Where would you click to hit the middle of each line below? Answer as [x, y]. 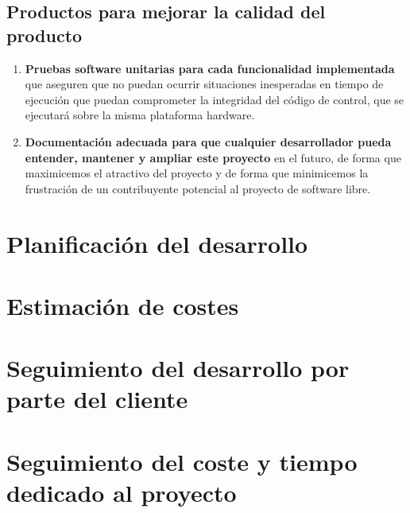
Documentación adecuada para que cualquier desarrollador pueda [208, 141]
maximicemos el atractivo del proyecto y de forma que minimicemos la [197, 173]
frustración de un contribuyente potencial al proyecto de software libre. [198, 188]
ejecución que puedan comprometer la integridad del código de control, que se [215, 99]
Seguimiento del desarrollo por [178, 368]
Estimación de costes [123, 305]
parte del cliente [97, 399]
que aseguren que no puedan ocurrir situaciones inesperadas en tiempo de [204, 84]
